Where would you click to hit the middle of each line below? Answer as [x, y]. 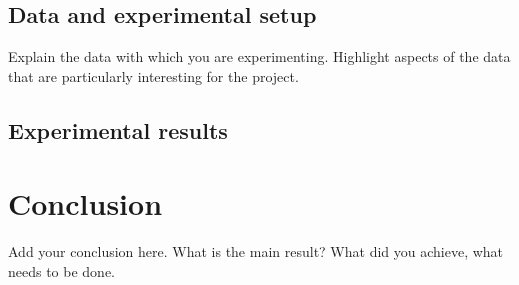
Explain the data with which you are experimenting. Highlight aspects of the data [259, 56]
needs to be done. [62, 270]
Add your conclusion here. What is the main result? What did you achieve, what [256, 251]
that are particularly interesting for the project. [153, 75]
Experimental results [118, 129]
